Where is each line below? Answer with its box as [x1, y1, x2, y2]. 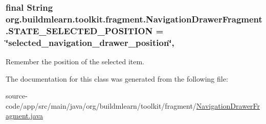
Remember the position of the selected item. [6, 56, 145, 66]
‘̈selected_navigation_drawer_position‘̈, [6, 36, 174, 48]
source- [6, 90, 28, 101]
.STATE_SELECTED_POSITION [6, 24, 153, 37]
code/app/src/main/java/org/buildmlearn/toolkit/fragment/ [6, 100, 196, 111]
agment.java [6, 110, 43, 121]
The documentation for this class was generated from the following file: [6, 73, 228, 84]
